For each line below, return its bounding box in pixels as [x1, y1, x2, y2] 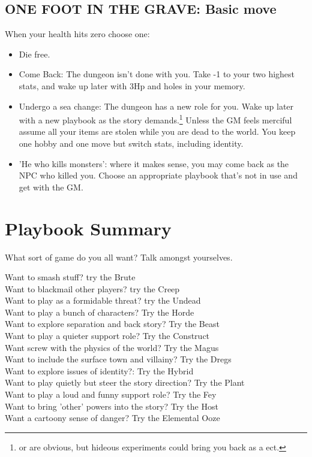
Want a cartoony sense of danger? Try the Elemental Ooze [5, 411, 220, 424]
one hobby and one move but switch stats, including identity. [19, 137, 244, 150]
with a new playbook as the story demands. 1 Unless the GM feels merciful [19, 112, 292, 126]
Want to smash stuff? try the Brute [5, 271, 136, 283]
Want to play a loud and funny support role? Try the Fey [5, 388, 217, 401]
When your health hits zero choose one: [5, 28, 150, 40]
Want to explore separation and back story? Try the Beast [5, 317, 220, 330]
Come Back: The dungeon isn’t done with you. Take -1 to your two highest [19, 68, 295, 80]
